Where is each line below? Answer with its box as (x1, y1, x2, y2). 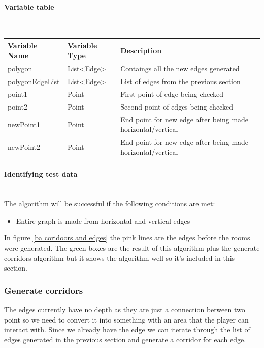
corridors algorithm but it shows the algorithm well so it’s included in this (4, 252, 235, 263)
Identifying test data (4, 169, 78, 179)
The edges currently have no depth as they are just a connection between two (4, 304, 245, 314)
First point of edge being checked (120, 89, 224, 99)
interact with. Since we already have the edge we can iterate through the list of (4, 324, 250, 335)
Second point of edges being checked (120, 101, 233, 112)
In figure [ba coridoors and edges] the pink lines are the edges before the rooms (4, 232, 250, 243)
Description (120, 45, 162, 56)
